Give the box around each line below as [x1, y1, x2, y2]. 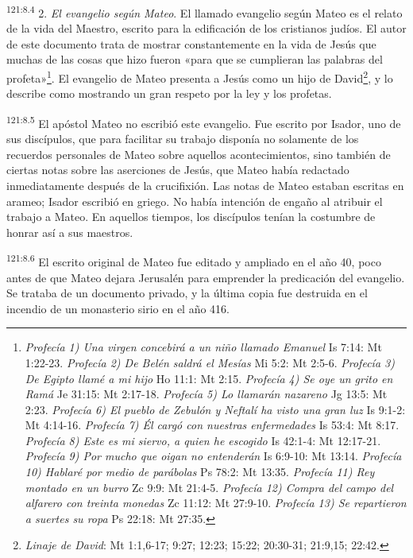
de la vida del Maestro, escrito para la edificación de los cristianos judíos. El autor [6, 20, 407, 37]
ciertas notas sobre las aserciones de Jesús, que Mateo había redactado [6, 161, 349, 178]
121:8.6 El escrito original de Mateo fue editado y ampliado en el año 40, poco [6, 251, 381, 269]
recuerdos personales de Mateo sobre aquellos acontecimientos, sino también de [6, 145, 391, 162]
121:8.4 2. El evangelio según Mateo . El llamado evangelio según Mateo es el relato [6, 2, 403, 21]
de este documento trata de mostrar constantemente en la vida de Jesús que [6, 35, 376, 52]
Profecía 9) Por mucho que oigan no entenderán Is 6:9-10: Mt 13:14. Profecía [25, 448, 402, 464]
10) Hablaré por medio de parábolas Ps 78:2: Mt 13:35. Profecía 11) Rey [25, 463, 375, 480]
